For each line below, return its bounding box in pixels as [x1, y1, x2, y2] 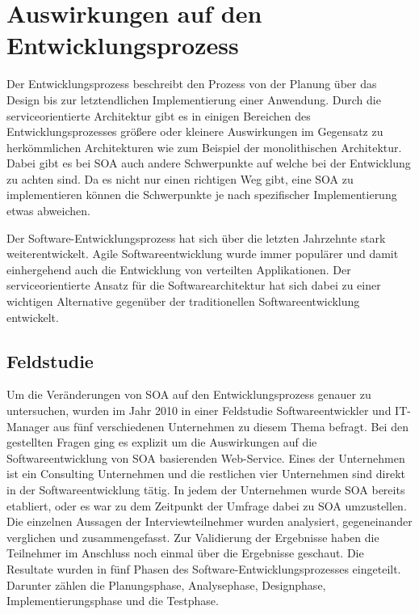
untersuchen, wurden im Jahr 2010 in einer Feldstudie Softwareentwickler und [6, 402, 392, 419]
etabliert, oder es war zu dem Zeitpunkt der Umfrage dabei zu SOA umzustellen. [6, 497, 407, 514]
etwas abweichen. [6, 202, 90, 219]
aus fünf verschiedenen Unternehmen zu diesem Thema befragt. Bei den [52, 417, 409, 434]
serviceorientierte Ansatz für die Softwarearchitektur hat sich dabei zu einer [6, 277, 381, 294]
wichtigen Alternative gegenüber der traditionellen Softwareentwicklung [6, 293, 360, 310]
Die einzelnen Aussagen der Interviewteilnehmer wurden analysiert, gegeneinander [6, 513, 413, 530]
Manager [6, 417, 50, 434]
